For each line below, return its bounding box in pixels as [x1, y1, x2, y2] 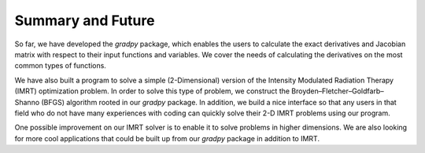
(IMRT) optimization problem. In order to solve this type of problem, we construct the [14, 86, 290, 96]
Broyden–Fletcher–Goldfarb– [291, 86, 385, 96]
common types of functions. [14, 61, 106, 71]
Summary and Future [14, 12, 155, 29]
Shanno [14, 97, 40, 107]
